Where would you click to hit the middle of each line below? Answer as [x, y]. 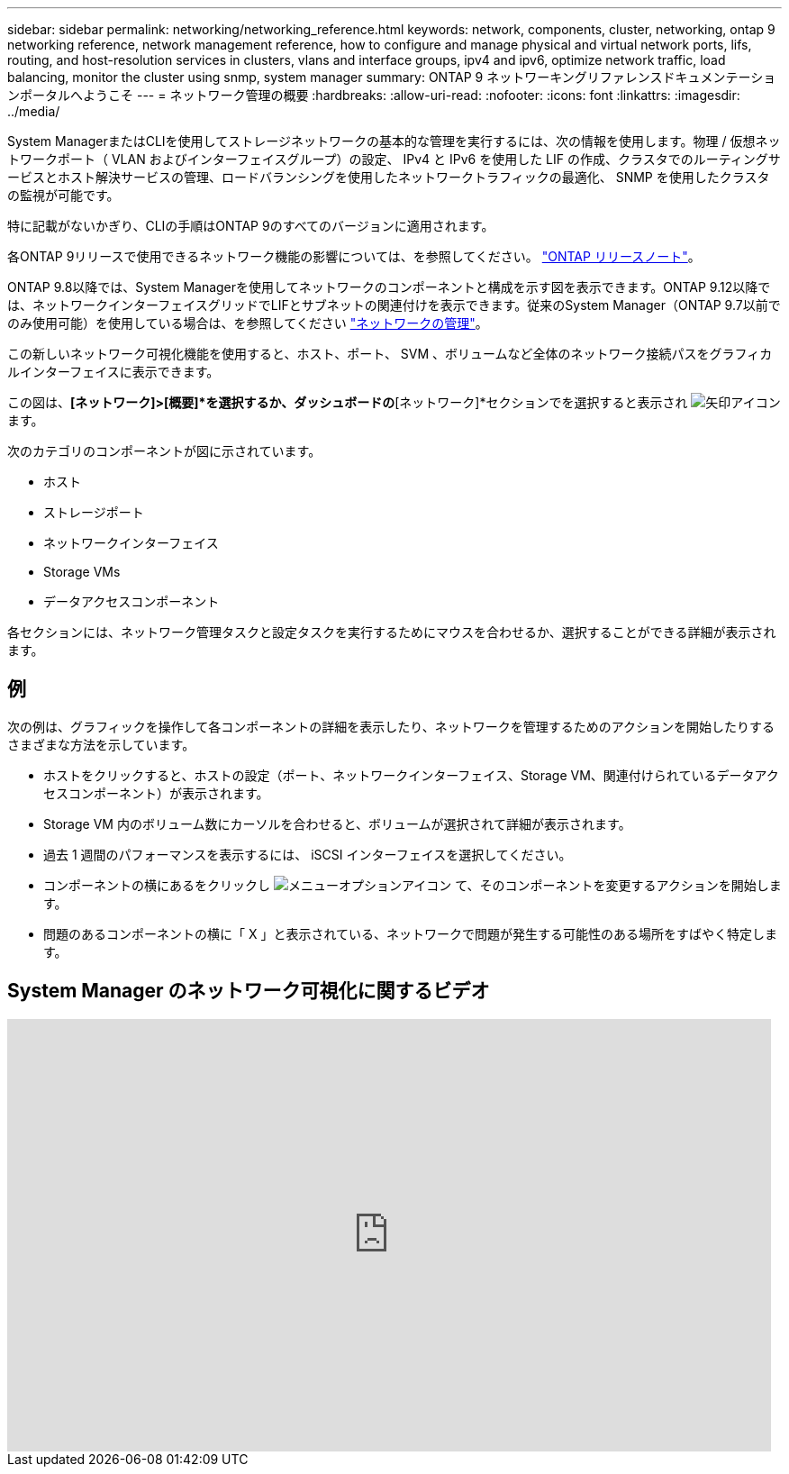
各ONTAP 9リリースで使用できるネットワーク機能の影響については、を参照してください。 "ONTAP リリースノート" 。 [354, 256]
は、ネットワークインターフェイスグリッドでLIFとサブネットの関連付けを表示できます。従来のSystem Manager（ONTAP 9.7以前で [394, 305]
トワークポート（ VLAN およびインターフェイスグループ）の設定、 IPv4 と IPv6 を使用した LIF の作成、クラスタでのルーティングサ [394, 159]
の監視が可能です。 [63, 195]
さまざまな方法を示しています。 [101, 744]
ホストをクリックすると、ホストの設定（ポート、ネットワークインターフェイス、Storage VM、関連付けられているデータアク [411, 775]
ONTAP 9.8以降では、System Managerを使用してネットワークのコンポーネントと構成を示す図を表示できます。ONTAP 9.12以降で [389, 287]
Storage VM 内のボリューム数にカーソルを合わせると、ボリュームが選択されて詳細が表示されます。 [337, 823]
